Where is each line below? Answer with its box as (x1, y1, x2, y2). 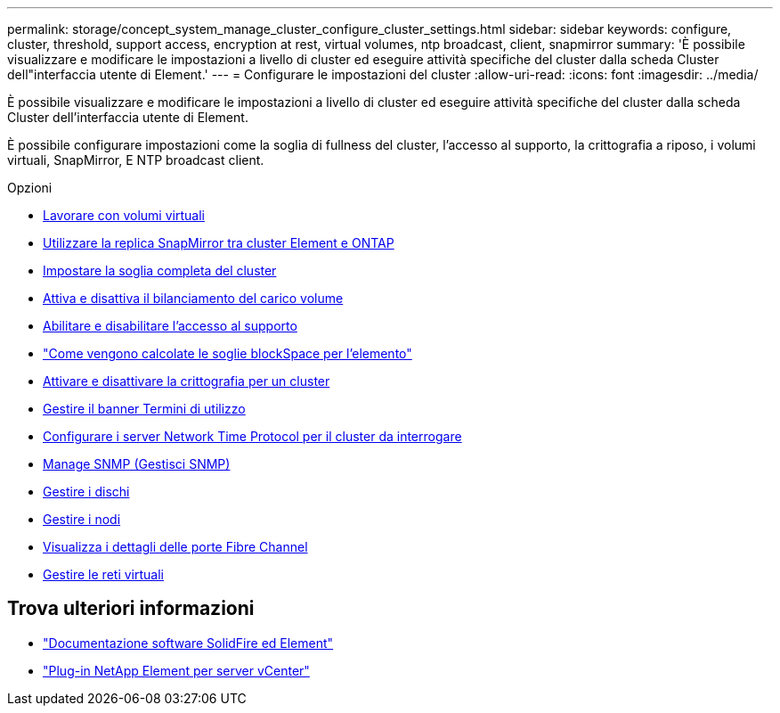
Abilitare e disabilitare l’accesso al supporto (43, 318, 297, 333)
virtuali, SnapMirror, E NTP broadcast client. (7, 152, 264, 168)
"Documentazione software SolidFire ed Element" (43, 635, 334, 651)
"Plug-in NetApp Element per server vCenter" (43, 662, 310, 678)
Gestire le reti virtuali (43, 567, 164, 582)
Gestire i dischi (43, 484, 130, 499)
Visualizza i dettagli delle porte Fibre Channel (43, 539, 308, 554)
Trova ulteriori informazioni (7, 597, 255, 620)
